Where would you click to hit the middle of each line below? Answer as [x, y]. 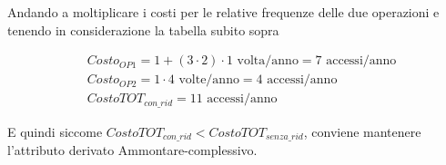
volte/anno [209, 80]
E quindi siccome [55, 131]
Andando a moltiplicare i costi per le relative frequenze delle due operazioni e [223, 12]
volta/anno [268, 61]
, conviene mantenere [362, 131]
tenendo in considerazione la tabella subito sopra [143, 29]
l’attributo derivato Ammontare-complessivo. [132, 150]
